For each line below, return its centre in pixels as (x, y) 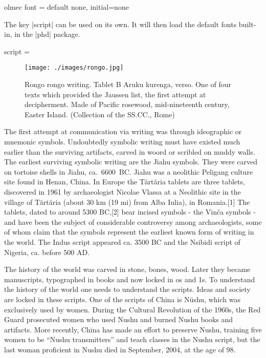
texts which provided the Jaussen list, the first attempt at (115, 94)
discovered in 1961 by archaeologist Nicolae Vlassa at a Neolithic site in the (123, 191)
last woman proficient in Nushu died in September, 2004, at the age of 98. (120, 349)
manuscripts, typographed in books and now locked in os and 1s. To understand (130, 279)
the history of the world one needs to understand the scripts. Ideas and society (127, 289)
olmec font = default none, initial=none (66, 7)
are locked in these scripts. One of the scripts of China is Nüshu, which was (122, 299)
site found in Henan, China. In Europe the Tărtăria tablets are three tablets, (125, 182)
